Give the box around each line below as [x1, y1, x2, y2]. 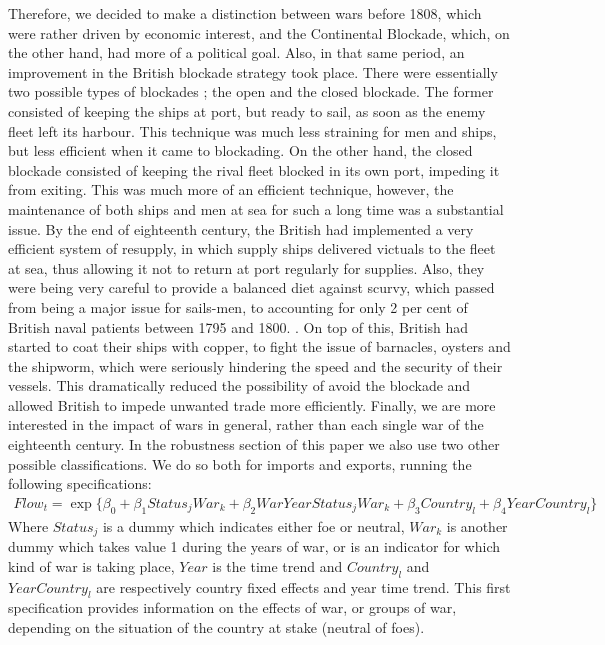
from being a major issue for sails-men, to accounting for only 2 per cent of [8, 296, 468, 317]
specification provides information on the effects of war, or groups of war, [8, 597, 457, 618]
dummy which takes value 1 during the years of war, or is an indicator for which [8, 536, 501, 557]
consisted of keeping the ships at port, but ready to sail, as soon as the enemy [8, 100, 486, 121]
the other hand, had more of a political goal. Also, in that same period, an [8, 42, 465, 63]
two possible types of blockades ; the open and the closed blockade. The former [8, 81, 494, 102]
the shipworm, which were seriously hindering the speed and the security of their [8, 355, 503, 376]
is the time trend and [212, 555, 343, 576]
